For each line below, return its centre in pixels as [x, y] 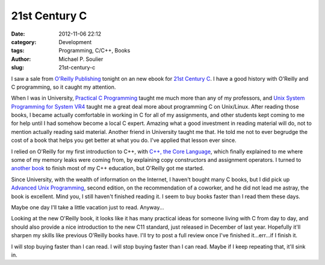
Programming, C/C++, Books [94, 51]
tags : [18, 51]
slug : [17, 68]
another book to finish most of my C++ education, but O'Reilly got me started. [108, 168]
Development [75, 42]
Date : [18, 34]
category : [24, 42]
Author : [21, 59]
